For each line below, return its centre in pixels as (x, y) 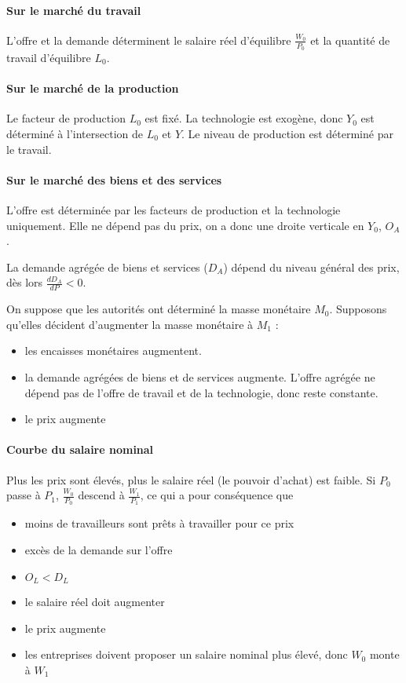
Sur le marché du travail (74, 10)
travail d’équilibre (49, 58)
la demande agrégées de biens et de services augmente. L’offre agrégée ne (200, 376)
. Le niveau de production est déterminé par (287, 134)
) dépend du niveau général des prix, (311, 267)
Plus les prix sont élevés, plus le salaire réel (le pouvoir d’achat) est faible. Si (191, 479)
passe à (24, 495)
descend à (101, 495)
